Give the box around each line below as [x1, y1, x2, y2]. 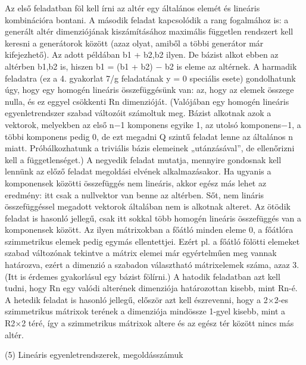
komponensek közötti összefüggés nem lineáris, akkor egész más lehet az [5, 176, 267, 189]
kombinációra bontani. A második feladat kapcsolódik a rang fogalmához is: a [5, 13, 289, 26]
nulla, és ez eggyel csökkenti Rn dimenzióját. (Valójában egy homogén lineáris [5, 95, 289, 107]
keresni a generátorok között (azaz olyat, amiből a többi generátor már [5, 36, 264, 49]
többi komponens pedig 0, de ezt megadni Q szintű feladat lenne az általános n [5, 130, 293, 142]
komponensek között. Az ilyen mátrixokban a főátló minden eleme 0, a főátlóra [5, 223, 293, 236]
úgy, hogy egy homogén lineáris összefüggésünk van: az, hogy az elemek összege [5, 83, 294, 96]
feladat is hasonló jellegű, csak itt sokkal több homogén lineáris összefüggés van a [5, 211, 302, 224]
